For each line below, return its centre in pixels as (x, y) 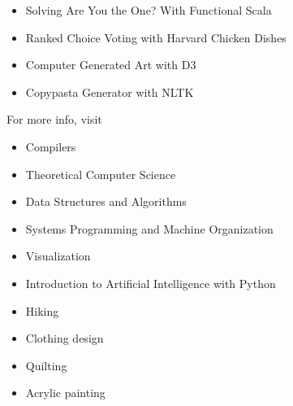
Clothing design (65, 338)
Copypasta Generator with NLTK (110, 92)
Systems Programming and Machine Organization (149, 228)
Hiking (42, 310)
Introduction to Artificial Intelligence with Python (151, 283)
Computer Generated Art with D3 (111, 65)
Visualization (58, 256)
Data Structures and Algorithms (106, 201)
